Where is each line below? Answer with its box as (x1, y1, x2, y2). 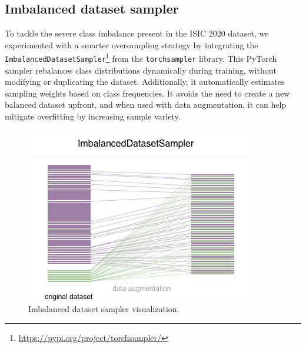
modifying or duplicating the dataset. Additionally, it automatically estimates (5, 75, 285, 88)
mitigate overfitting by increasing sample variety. (5, 110, 181, 122)
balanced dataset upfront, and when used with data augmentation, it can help (5, 98, 287, 111)
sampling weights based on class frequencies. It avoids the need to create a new (5, 87, 290, 99)
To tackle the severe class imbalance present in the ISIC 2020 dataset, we (5, 27, 269, 39)
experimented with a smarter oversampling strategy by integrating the (5, 38, 258, 51)
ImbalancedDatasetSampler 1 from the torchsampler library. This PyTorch (5, 51, 277, 65)
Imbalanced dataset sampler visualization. (28, 303, 179, 315)
